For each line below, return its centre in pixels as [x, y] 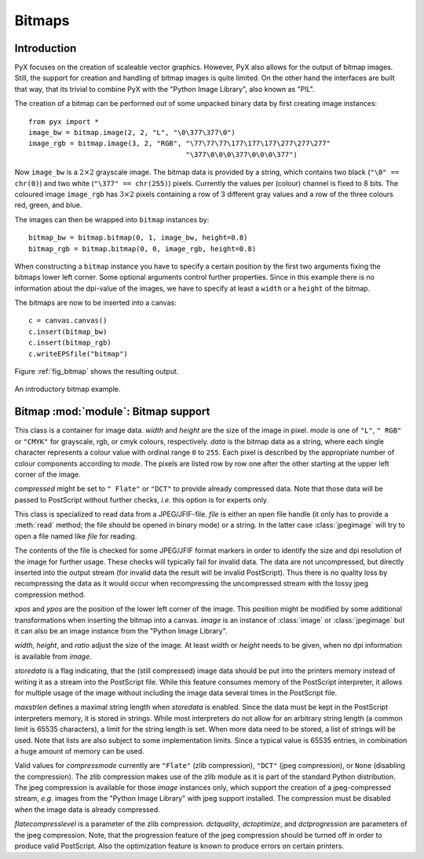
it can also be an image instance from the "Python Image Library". [121, 631]
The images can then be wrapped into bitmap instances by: [112, 219]
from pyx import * [64, 121]
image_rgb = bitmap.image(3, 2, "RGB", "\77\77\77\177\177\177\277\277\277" [180, 144]
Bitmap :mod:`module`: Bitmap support [112, 412]
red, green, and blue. [48, 205]
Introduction [46, 48]
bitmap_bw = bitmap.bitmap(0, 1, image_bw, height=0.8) [138, 238]
